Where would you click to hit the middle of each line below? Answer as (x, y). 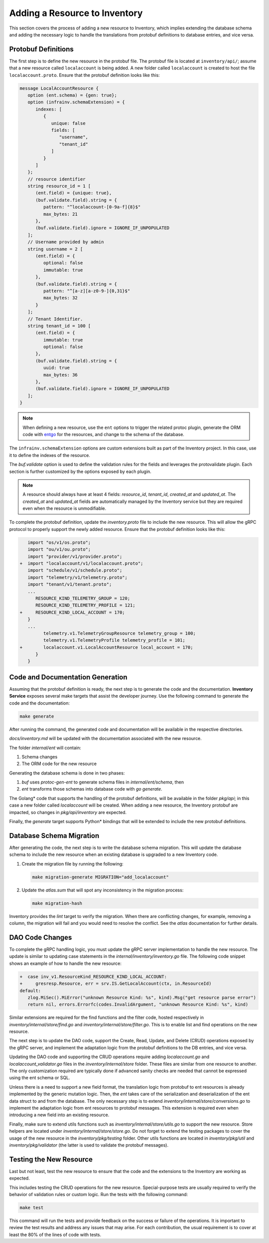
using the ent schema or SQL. (40, 1078)
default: (30, 991)
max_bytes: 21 (61, 214)
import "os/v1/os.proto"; (59, 542)
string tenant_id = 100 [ (59, 326)
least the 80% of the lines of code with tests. (55, 1235)
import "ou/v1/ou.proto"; (59, 550)
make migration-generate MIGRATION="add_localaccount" (100, 877)
